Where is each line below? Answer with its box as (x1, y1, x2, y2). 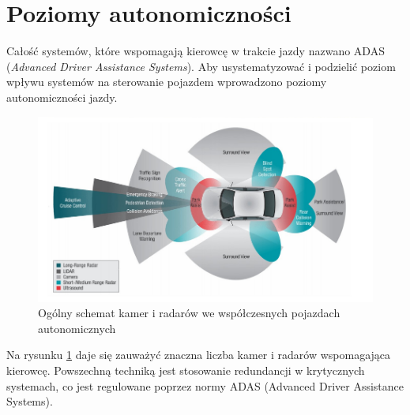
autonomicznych (38, 320, 116, 336)
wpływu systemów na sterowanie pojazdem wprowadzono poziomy (6, 73, 327, 90)
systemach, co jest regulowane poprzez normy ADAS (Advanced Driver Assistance (6, 377, 404, 394)
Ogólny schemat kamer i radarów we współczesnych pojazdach (38, 305, 340, 321)
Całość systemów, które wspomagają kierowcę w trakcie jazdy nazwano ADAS (6, 43, 385, 59)
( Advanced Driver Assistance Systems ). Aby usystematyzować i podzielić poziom (6, 58, 396, 74)
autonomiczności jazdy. (6, 88, 118, 105)
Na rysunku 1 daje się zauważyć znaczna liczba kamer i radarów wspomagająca (6, 346, 391, 363)
